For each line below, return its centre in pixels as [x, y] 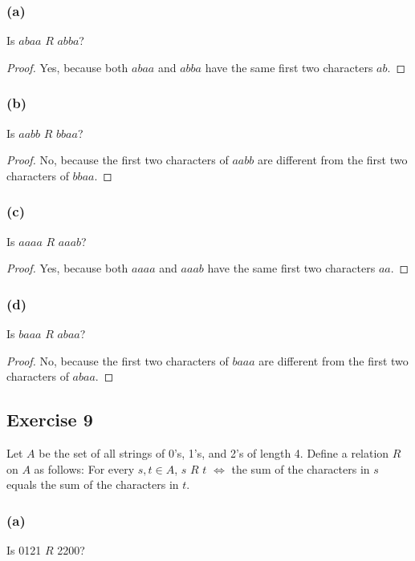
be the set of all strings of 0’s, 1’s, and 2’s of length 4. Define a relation [214, 453]
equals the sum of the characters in [93, 484]
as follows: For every [84, 468]
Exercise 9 [50, 420]
